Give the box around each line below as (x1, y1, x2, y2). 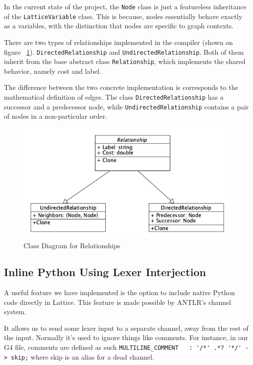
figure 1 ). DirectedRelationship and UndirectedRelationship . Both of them (4, 46, 244, 57)
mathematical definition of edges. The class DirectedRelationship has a (4, 92, 224, 102)
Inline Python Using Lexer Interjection (4, 264, 206, 279)
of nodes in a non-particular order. (4, 111, 108, 121)
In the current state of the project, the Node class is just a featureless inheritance (4, 1, 247, 11)
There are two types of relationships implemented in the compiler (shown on (4, 37, 233, 47)
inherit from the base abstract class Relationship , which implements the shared (4, 56, 246, 66)
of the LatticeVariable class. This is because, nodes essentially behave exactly (4, 11, 243, 21)
